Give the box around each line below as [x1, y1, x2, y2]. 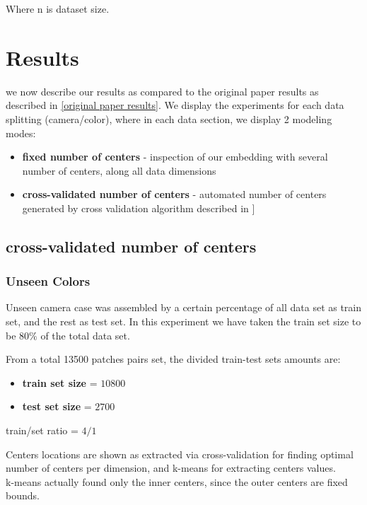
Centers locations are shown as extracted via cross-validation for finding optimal [6, 446, 354, 461]
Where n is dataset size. [6, 1, 110, 16]
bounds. [6, 488, 40, 503]
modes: [6, 125, 36, 140]
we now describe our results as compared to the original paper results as [6, 83, 319, 98]
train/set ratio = [6, 423, 78, 438]
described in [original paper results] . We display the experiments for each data [6, 98, 344, 112]
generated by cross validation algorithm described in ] [22, 200, 255, 215]
